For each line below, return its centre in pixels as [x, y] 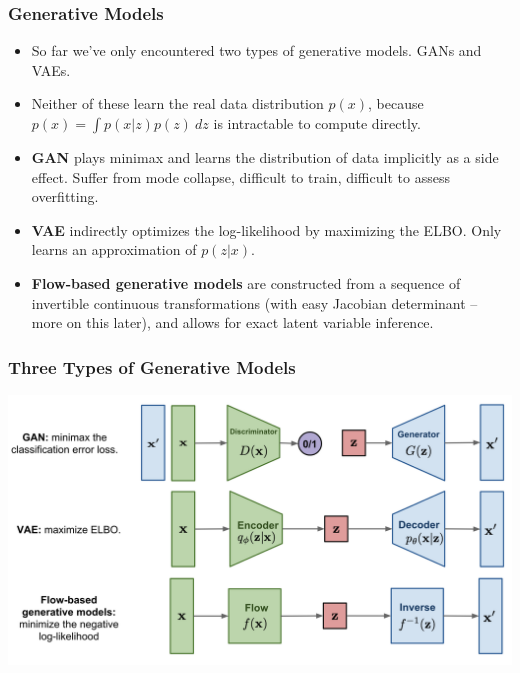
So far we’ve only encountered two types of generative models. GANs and [256, 50]
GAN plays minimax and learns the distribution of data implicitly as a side [265, 157]
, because [396, 103]
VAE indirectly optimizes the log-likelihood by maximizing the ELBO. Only [266, 229]
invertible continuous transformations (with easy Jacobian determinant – [254, 302]
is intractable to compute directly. [317, 123]
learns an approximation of [114, 249]
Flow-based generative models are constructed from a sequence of [246, 282]
